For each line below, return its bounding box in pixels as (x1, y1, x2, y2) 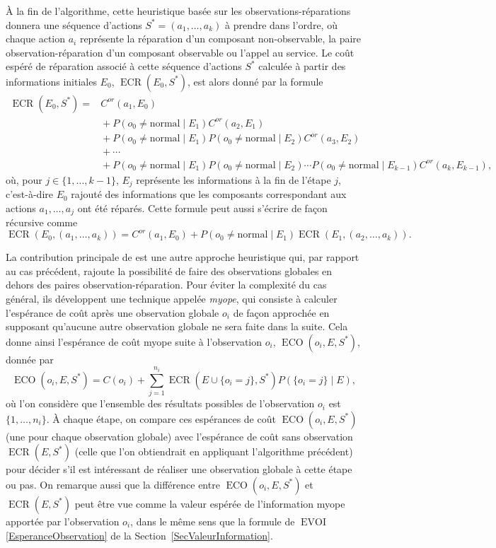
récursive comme (6, 215, 78, 230)
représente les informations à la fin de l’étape (136, 172, 331, 187)
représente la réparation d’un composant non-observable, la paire (79, 31, 362, 46)
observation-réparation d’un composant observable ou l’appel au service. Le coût (6, 45, 354, 59)
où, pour (6, 172, 42, 187)
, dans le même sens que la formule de (130, 513, 295, 528)
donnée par (6, 351, 54, 366)
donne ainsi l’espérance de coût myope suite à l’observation (6, 334, 263, 349)
